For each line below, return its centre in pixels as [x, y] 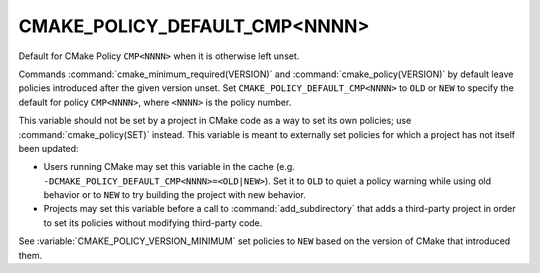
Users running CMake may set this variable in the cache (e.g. [169, 167]
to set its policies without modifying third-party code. [153, 222]
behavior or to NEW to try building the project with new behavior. [175, 195]
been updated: [48, 148]
